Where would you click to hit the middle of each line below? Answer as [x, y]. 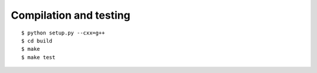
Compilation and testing [70, 15]
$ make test [38, 57]
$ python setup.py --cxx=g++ [63, 33]
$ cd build [37, 41]
